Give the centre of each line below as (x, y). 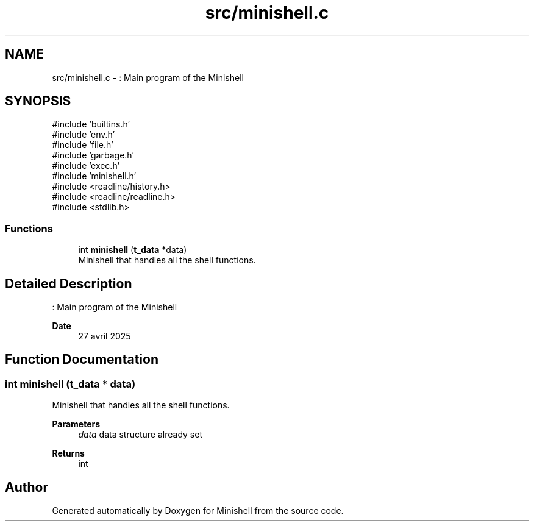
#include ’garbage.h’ (93, 155)
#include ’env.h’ (84, 135)
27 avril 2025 (105, 336)
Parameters (76, 424)
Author (27, 487)
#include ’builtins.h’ (91, 124)
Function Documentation (82, 360)
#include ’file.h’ (83, 145)
